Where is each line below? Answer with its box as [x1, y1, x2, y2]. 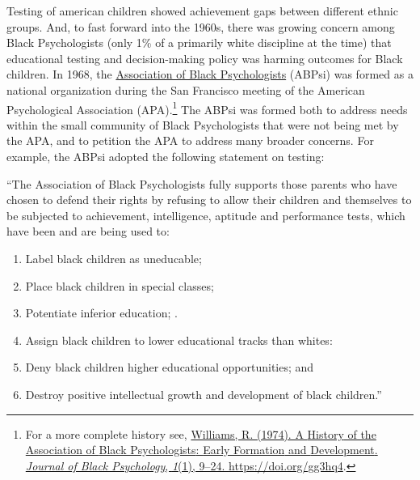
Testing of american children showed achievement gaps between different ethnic [6, 2, 398, 19]
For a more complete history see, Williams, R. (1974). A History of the [25, 425, 376, 442]
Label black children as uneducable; [25, 249, 202, 266]
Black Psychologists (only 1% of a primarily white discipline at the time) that [6, 34, 392, 51]
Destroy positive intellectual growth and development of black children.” [25, 385, 382, 402]
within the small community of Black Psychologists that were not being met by [6, 116, 399, 133]
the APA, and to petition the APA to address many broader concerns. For [6, 132, 374, 149]
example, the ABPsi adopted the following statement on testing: [6, 148, 325, 164]
